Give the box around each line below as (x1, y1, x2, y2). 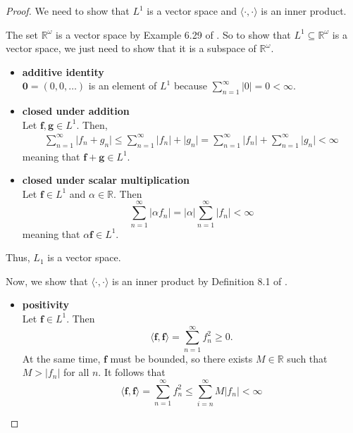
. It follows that (98, 365, 166, 379)
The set (6, 27, 38, 42)
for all (63, 365, 89, 379)
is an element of (88, 78, 157, 93)
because (173, 78, 208, 93)
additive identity (22, 64, 104, 79)
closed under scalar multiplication (22, 172, 190, 187)
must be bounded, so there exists (110, 351, 253, 365)
